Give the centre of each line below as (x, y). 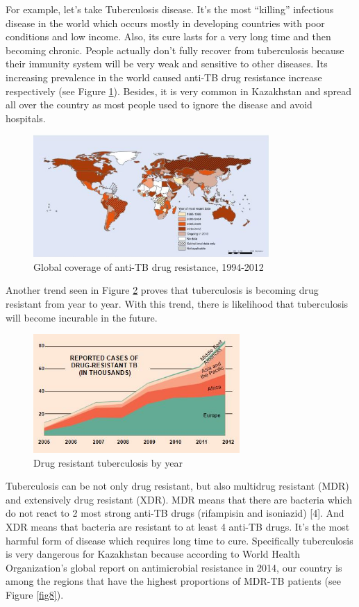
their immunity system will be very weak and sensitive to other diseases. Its (167, 64)
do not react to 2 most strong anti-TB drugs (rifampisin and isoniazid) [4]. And (175, 513)
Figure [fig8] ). (35, 594)
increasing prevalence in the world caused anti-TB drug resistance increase (164, 77)
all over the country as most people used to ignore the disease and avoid (159, 105)
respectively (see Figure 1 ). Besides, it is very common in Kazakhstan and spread (179, 91)
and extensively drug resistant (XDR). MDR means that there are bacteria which (179, 499)
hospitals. (26, 118)
